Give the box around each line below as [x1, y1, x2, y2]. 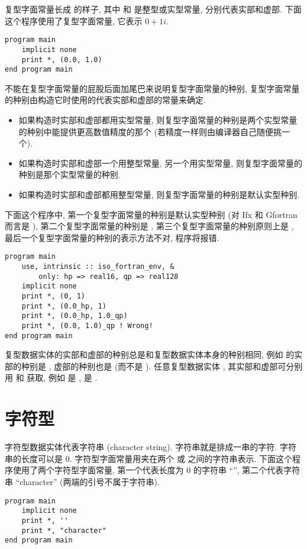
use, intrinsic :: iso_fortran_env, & [21, 262, 174, 271]
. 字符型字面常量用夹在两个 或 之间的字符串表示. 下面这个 [69, 452, 293, 464]
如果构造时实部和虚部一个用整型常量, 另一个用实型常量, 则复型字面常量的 [18, 156, 302, 169]
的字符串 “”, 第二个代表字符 [193, 464, 300, 476]
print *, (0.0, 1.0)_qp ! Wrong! [21, 321, 153, 330]
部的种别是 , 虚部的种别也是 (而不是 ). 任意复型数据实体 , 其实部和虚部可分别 [5, 359, 303, 372]
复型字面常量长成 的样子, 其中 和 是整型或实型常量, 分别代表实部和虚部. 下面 [5, 3, 302, 15]
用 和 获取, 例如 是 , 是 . [5, 371, 98, 384]
